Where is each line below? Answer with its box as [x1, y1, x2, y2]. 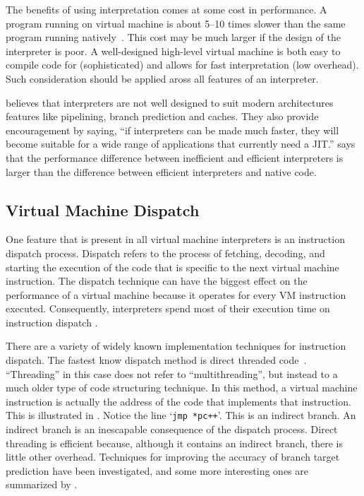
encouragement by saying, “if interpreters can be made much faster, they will [6, 122, 339, 137]
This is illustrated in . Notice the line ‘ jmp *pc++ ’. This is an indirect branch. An [6, 408, 356, 423]
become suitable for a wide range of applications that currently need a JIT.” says [6, 136, 356, 151]
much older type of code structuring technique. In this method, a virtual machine [6, 380, 358, 395]
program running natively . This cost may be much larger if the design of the [6, 30, 341, 45]
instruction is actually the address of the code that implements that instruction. [6, 394, 351, 408]
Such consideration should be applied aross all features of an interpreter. [6, 71, 319, 85]
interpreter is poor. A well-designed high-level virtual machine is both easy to [6, 43, 341, 58]
